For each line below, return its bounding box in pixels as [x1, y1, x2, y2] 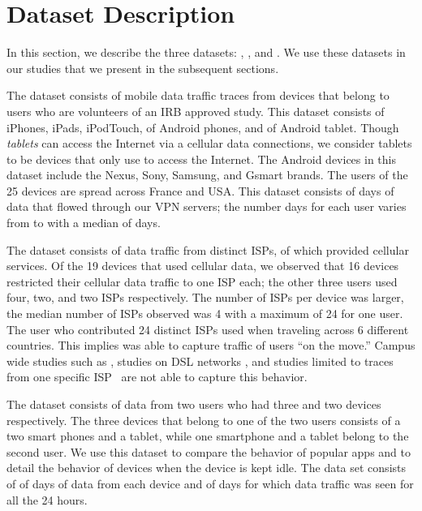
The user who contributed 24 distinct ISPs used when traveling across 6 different [6, 320, 409, 337]
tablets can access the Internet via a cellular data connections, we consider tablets [6, 135, 412, 152]
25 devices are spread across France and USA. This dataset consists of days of [6, 182, 394, 199]
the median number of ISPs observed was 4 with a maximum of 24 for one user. [6, 305, 403, 322]
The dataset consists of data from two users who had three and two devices [6, 396, 381, 412]
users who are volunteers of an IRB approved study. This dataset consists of [6, 102, 385, 119]
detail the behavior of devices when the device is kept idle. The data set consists [6, 459, 406, 476]
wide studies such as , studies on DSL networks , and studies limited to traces [6, 352, 394, 369]
